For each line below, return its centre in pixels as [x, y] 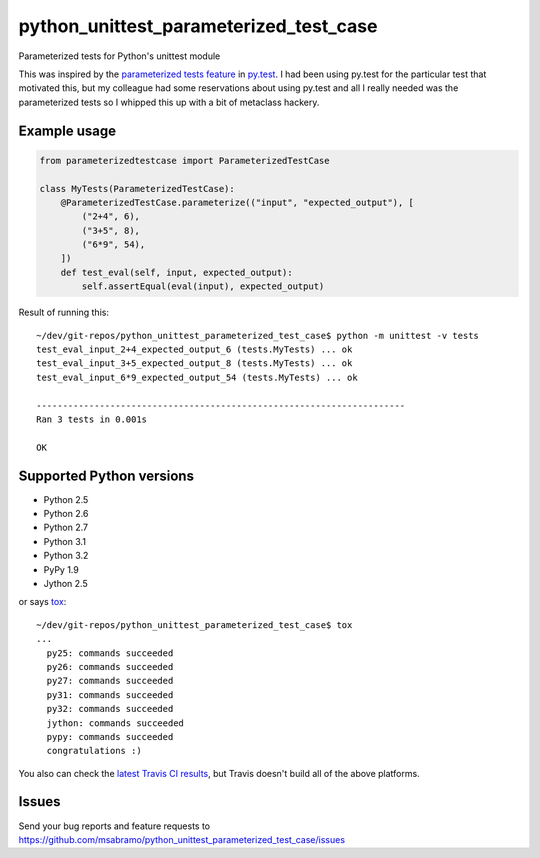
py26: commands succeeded [110, 666]
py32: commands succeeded [110, 709]
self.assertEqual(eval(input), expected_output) [203, 286]
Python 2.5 [66, 499]
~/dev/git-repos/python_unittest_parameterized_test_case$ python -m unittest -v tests [258, 335]
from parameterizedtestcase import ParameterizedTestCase [184, 160]
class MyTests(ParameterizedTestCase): [137, 188]
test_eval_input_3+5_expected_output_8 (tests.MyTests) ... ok [194, 363]
